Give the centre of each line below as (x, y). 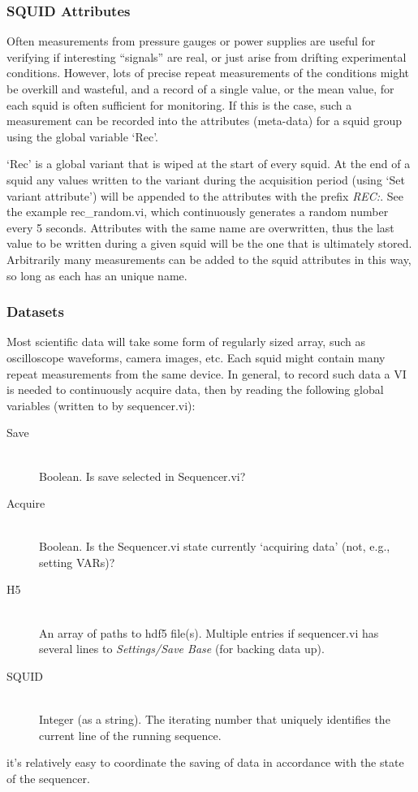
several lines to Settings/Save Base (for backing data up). (182, 649)
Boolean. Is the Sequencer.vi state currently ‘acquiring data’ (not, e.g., (215, 546)
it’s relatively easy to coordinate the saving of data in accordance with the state (205, 762)
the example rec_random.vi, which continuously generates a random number (198, 212)
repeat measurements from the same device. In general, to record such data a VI (207, 373)
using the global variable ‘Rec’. (82, 136)
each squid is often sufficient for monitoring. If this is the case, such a (179, 104)
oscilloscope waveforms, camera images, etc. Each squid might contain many (196, 357)
